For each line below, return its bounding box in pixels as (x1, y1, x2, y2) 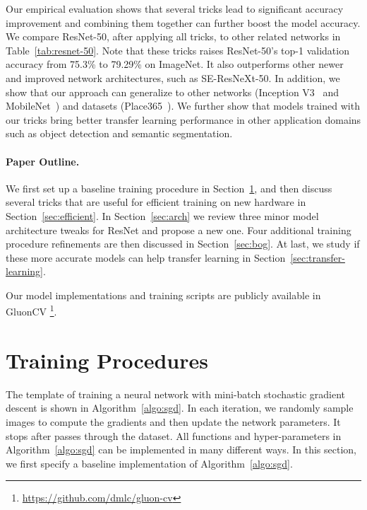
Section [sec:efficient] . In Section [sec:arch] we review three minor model (6, 208, 319, 223)
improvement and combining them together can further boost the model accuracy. (6, 15, 361, 30)
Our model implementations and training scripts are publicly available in (6, 287, 321, 302)
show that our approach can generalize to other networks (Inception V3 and (6, 84, 339, 99)
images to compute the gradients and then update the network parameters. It (6, 415, 341, 429)
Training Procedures (6, 345, 208, 374)
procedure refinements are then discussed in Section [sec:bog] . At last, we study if (6, 236, 360, 251)
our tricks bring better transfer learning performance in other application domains (6, 112, 361, 127)
